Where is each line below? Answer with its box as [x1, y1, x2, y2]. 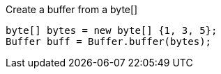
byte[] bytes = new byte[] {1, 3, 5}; [6, 25, 218, 36]
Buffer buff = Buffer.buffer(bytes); [6, 36, 212, 47]
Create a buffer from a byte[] [6, 3, 138, 15]
